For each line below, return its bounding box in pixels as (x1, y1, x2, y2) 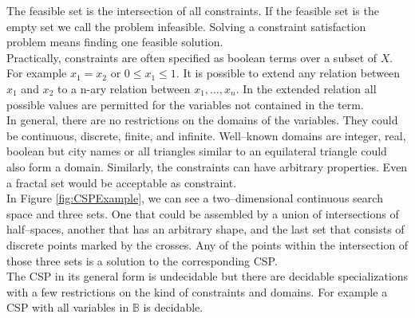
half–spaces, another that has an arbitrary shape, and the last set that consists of (6, 221, 405, 238)
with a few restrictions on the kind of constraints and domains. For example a (6, 283, 388, 300)
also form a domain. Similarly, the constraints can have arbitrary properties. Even (6, 158, 408, 175)
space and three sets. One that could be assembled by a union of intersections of (6, 205, 399, 222)
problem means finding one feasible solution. (6, 33, 223, 50)
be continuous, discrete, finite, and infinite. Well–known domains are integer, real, (6, 127, 406, 143)
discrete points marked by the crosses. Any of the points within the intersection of (6, 236, 409, 253)
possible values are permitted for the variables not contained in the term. (6, 96, 364, 112)
